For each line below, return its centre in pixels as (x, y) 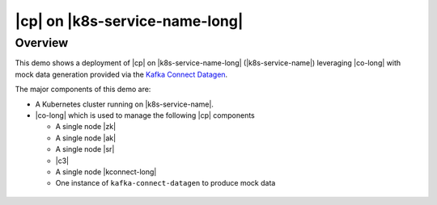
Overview (42, 43)
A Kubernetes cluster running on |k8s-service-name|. (125, 104)
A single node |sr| (85, 149)
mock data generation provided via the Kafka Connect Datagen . (121, 74)
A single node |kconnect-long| (106, 172)
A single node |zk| (86, 127)
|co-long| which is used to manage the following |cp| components (145, 115)
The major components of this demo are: (83, 90)
